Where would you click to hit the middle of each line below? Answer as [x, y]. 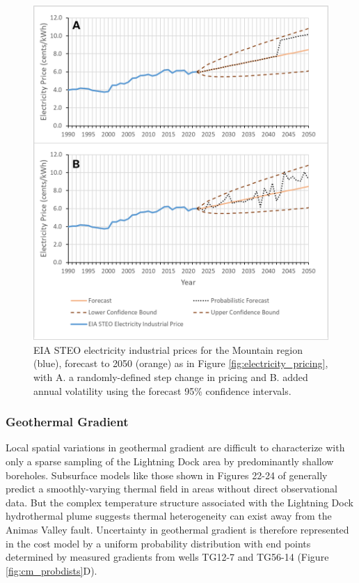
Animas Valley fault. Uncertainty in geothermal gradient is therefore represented [177, 530]
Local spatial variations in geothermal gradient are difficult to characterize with [175, 448]
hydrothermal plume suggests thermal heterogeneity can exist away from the [169, 516]
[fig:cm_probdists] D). [51, 570]
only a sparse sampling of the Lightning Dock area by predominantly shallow [170, 461]
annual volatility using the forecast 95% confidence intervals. [162, 390]
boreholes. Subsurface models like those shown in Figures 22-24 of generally [167, 475]
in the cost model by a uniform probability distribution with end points [158, 543]
